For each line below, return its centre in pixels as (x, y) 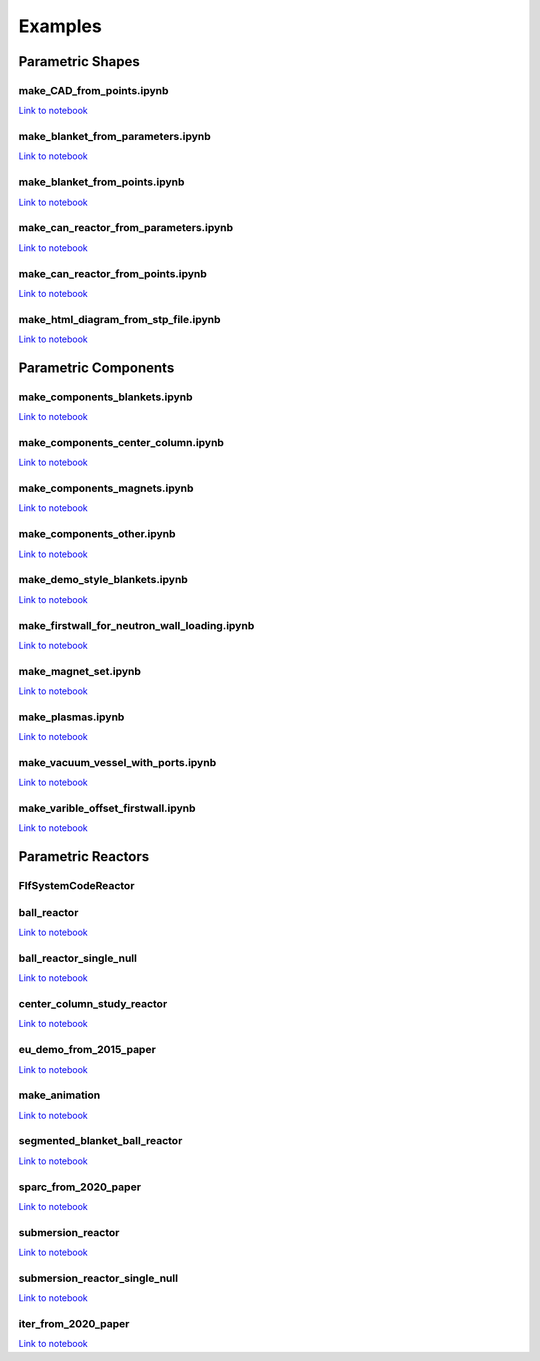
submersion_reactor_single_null (98, 1278)
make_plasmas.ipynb (71, 717)
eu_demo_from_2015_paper (87, 1050)
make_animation (59, 1095)
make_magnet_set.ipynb (80, 671)
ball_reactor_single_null (77, 958)
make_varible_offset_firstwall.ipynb (107, 808)
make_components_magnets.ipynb (106, 488)
